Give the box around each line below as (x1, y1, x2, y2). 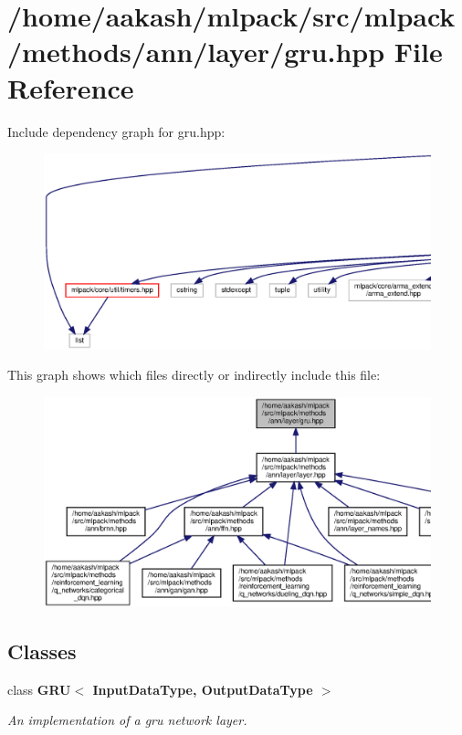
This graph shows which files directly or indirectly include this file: (7, 365, 381, 384)
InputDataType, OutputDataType (92, 679, 313, 698)
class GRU (7, 679, 71, 698)
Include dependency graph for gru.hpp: (7, 121, 226, 141)
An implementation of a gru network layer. (7, 710, 247, 730)
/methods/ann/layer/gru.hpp (7, 33, 385, 70)
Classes (7, 636, 77, 665)
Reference (7, 68, 134, 106)
